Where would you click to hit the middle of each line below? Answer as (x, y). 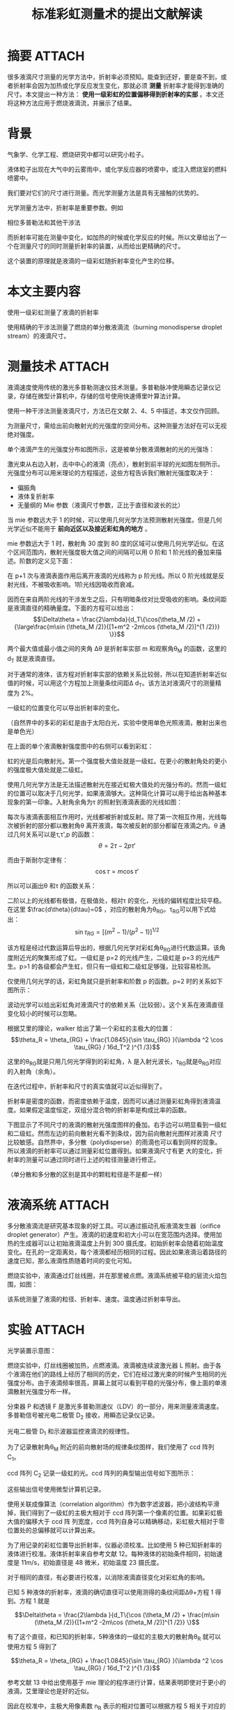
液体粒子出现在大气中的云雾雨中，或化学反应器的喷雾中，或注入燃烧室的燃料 (117, 169)
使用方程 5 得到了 (32, 1647)
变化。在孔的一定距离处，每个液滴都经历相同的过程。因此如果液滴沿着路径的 (117, 1252)
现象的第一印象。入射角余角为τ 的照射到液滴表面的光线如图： (95, 802)
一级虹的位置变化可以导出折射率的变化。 (65, 708)
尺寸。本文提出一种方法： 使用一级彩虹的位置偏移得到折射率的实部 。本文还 (116, 94)
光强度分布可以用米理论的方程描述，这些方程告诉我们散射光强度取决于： (111, 472)
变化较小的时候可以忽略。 (44, 1014)
